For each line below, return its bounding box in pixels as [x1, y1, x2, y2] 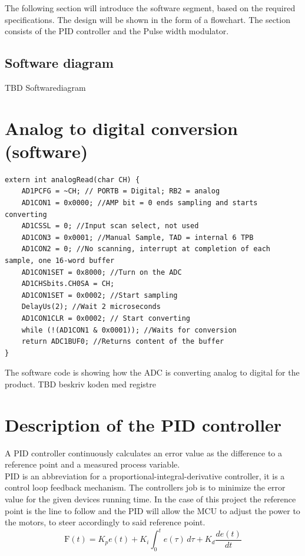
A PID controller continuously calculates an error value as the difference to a [5, 446, 282, 459]
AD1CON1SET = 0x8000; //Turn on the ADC [21, 268, 182, 277]
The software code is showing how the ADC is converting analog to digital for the [5, 366, 300, 379]
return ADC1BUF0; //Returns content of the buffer [21, 337, 224, 346]
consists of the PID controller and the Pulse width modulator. [5, 25, 229, 37]
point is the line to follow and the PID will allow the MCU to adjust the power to [5, 504, 300, 516]
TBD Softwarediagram [5, 81, 86, 93]
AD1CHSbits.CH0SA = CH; [21, 279, 115, 288]
